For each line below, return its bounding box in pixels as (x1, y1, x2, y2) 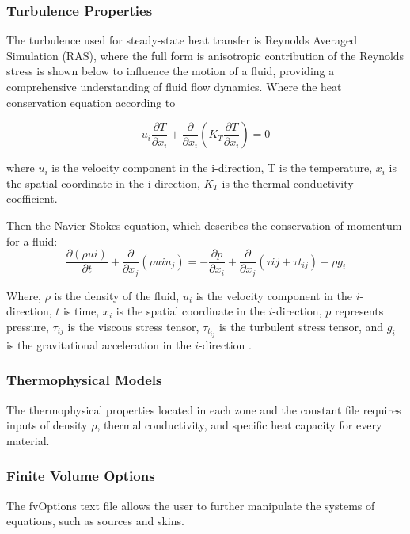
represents (334, 303, 384, 319)
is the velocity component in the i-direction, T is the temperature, (51, 159, 373, 176)
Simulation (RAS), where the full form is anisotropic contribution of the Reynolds (6, 47, 404, 63)
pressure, (6, 318, 49, 334)
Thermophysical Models (6, 370, 162, 390)
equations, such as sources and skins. (6, 513, 184, 529)
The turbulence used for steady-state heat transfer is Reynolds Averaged (6, 32, 358, 48)
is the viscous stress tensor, (67, 318, 199, 334)
